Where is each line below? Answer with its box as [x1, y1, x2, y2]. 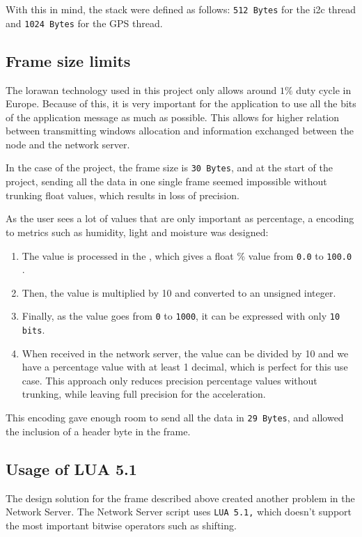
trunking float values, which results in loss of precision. [6, 187, 239, 202]
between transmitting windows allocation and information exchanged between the [6, 123, 354, 138]
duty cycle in [296, 82, 352, 97]
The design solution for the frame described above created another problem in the [6, 490, 355, 505]
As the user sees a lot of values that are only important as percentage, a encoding [6, 211, 354, 226]
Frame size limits [6, 49, 131, 71]
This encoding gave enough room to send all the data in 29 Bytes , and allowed [6, 410, 344, 425]
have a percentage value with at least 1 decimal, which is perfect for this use [22, 359, 348, 374]
